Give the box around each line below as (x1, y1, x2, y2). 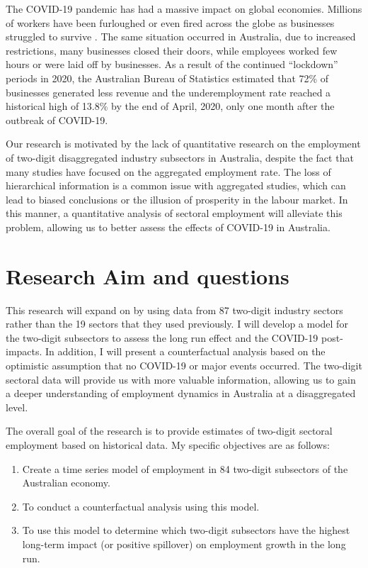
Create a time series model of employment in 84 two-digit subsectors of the (22, 461, 348, 476)
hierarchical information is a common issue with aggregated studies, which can (6, 178, 346, 193)
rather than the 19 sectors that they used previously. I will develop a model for (6, 316, 348, 331)
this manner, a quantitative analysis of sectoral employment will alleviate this (6, 206, 343, 221)
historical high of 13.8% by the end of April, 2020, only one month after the (6, 99, 335, 113)
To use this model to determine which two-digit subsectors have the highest (22, 523, 350, 538)
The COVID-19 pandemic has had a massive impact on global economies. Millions (6, 1, 362, 16)
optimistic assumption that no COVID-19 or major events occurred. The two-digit (6, 358, 362, 372)
